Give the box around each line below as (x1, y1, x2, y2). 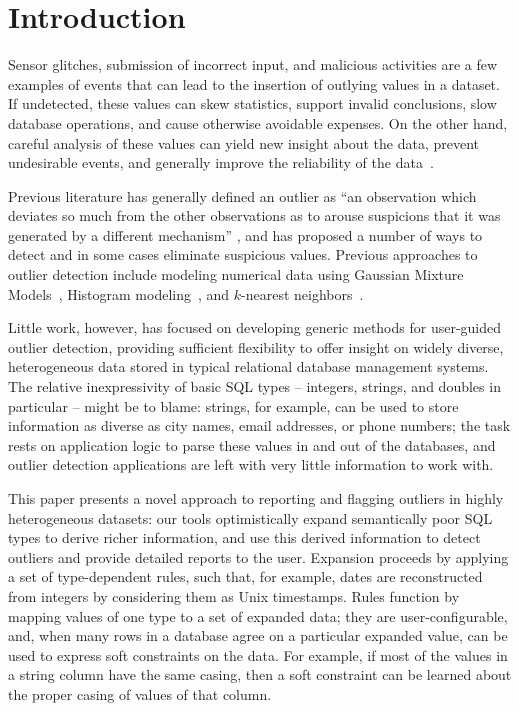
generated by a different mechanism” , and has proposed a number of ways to (8, 224, 483, 245)
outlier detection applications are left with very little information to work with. (8, 454, 494, 475)
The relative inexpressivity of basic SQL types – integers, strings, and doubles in (8, 376, 501, 397)
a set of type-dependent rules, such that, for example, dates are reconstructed (8, 566, 483, 587)
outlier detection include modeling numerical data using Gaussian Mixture (8, 264, 464, 285)
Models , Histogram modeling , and (8, 283, 230, 304)
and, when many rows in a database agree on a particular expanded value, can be (8, 625, 508, 646)
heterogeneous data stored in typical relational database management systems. (8, 356, 489, 377)
